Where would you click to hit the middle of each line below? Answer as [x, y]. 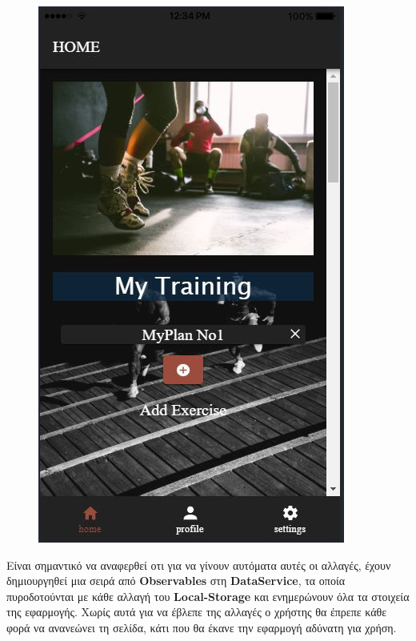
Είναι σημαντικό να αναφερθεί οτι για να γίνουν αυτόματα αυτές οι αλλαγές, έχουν [199, 565]
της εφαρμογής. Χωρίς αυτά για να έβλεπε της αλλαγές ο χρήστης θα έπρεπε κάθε [197, 612]
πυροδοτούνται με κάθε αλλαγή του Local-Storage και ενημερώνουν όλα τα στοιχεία [208, 596]
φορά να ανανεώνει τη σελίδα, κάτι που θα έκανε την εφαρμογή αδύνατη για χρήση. [202, 627]
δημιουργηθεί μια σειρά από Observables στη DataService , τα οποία [176, 581]
